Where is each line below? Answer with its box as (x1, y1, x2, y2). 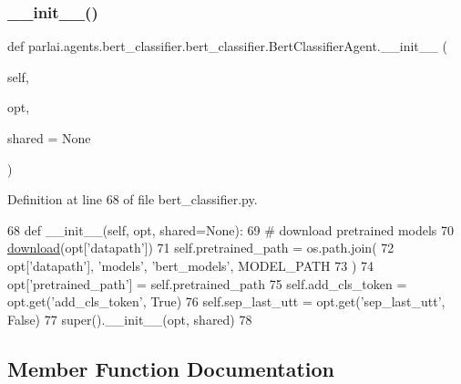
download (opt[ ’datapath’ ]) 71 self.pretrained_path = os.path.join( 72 (7, 238, 394, 257)
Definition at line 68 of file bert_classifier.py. (7, 190, 258, 209)
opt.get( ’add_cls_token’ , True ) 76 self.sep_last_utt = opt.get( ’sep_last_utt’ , (7, 292, 446, 311)
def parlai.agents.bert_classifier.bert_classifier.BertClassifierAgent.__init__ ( (7, 36, 447, 56)
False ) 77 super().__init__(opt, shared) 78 (7, 309, 252, 328)
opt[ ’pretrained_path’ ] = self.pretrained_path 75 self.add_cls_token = (7, 274, 407, 293)
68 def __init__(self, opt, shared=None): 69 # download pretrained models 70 (7, 220, 455, 239)
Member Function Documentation (7, 354, 335, 382)
